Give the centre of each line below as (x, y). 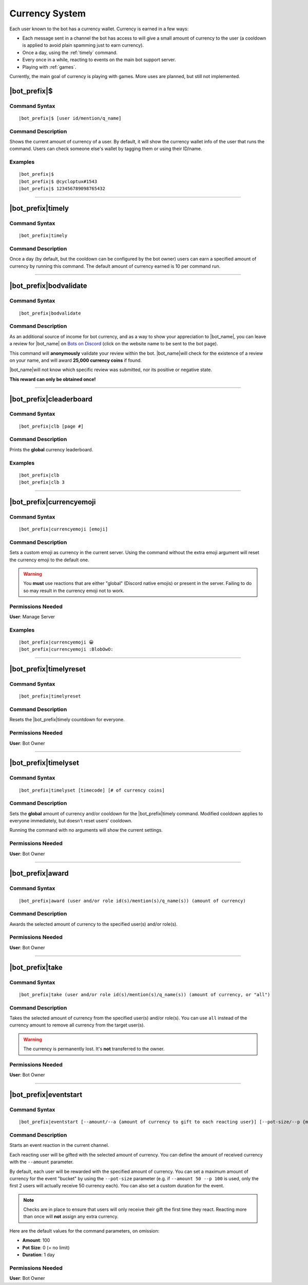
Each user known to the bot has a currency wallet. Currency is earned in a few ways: (99, 29)
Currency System (48, 13)
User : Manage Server (32, 616)
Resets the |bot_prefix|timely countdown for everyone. (67, 720)
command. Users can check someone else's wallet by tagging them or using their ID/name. (106, 149)
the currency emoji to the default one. (49, 560)
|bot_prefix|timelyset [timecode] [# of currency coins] (92, 790)
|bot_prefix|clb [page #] (51, 426)
